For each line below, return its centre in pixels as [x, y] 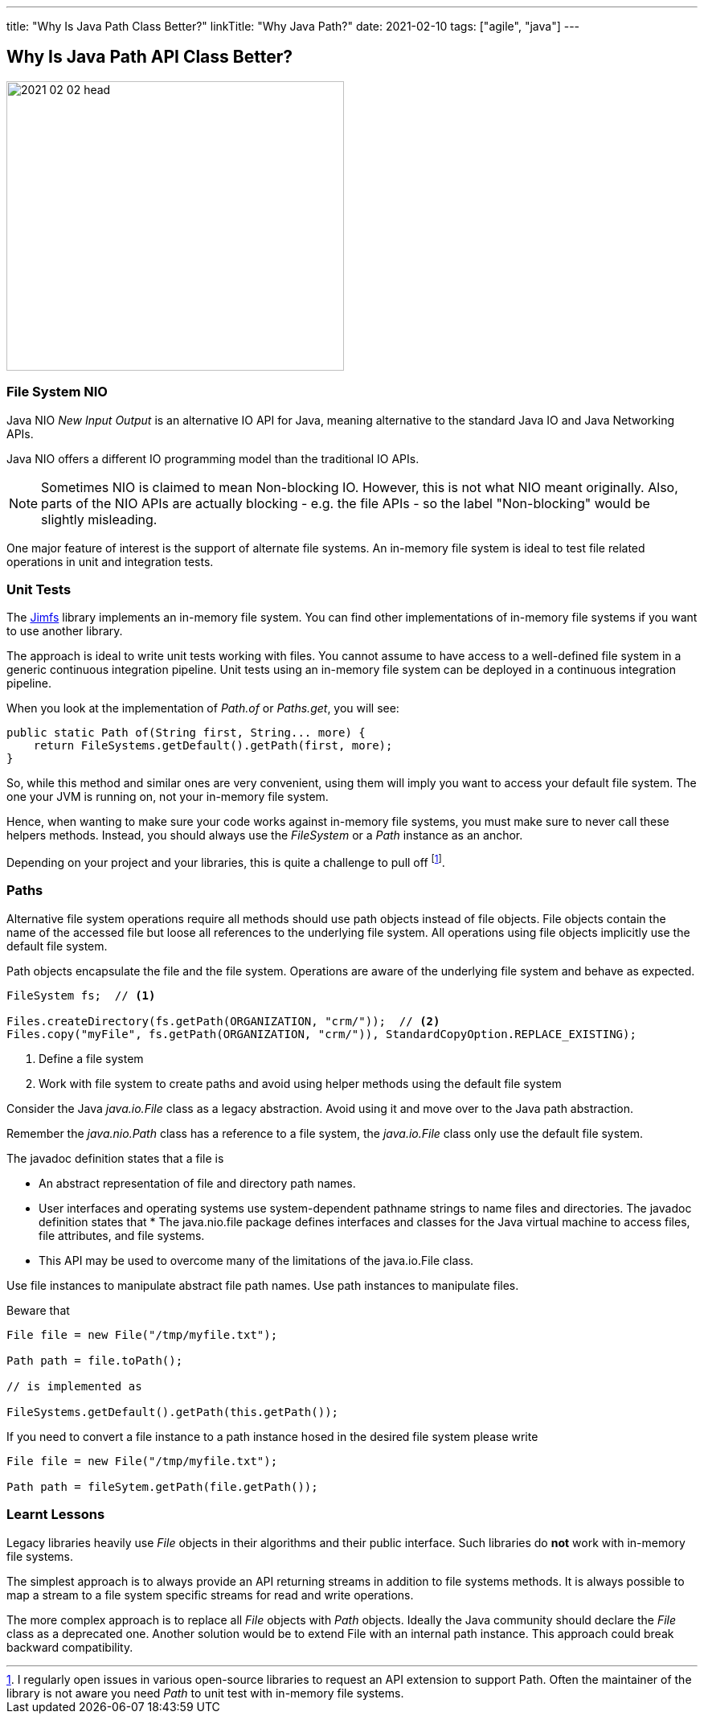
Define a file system [91, 1058]
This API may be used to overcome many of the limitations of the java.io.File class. [256, 1260]
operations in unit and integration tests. [110, 561]
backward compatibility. [70, 1647]
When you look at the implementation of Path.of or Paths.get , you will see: [203, 708]
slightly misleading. [99, 519]
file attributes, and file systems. [122, 1235]
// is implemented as [74, 1386]
